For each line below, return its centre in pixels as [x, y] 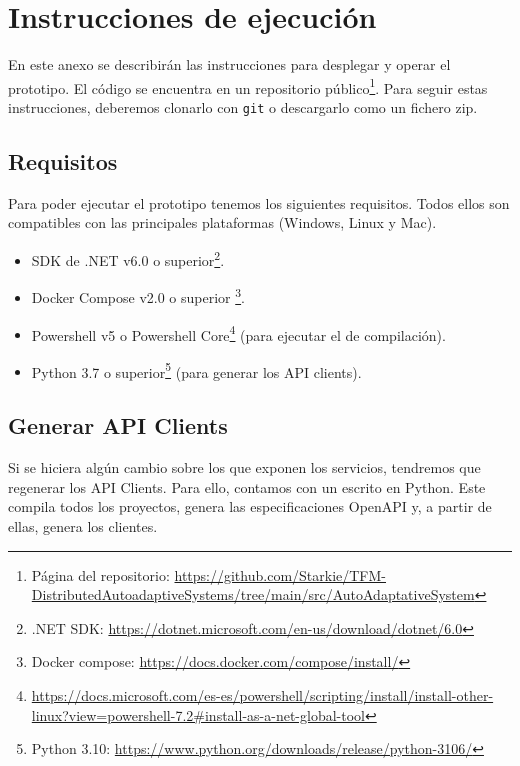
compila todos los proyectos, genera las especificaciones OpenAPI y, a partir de [250, 506]
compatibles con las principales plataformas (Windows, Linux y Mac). [222, 222]
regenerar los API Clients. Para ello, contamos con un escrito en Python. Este [247, 486]
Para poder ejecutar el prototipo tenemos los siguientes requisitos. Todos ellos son [259, 202]
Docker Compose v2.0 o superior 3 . [138, 295]
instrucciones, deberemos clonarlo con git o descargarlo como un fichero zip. [243, 106]
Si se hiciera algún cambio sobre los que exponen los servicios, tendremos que [244, 467]
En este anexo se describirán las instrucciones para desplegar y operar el [229, 64]
